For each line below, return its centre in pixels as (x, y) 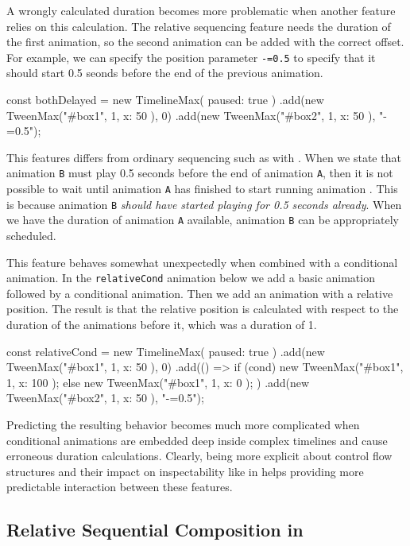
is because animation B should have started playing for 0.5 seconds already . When (204, 204)
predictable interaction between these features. (120, 487)
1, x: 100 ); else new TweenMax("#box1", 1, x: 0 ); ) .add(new (158, 382)
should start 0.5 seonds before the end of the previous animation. (165, 73)
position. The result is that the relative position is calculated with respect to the (203, 309)
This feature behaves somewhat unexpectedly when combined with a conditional (202, 262)
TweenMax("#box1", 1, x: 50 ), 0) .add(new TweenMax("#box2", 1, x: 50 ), (191, 115)
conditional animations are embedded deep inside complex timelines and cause (197, 440)
